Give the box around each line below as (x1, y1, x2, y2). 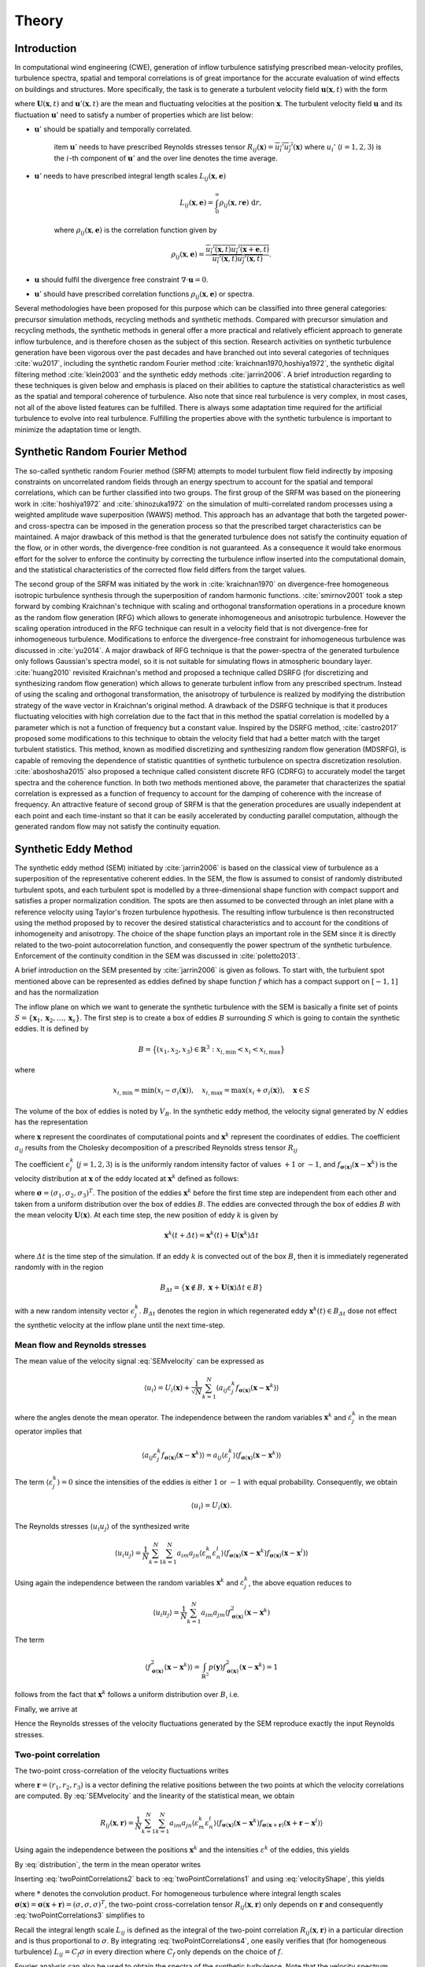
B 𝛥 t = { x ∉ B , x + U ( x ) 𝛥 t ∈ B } (160, 1283, 264, 1294)
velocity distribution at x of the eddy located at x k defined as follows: (14, 1173, 239, 1183)
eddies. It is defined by (14, 1024, 89, 1034)
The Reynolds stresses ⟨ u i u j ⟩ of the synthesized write (14, 1521, 190, 1533)
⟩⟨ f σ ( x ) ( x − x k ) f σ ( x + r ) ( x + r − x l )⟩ (213, 1817, 323, 1829)
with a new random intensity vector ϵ (14, 1306, 135, 1316)
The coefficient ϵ (14, 1160, 71, 1169)
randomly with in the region (14, 1263, 104, 1272)
